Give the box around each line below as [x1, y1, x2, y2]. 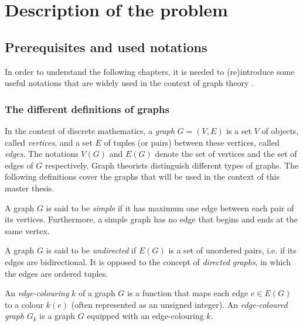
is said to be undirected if [46, 244, 137, 256]
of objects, [261, 124, 299, 136]
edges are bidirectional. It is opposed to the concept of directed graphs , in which [5, 255, 291, 267]
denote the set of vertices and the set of [155, 147, 297, 160]
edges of [5, 159, 33, 171]
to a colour [5, 298, 44, 310]
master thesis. [5, 181, 55, 194]
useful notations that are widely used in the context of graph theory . [5, 77, 254, 89]
